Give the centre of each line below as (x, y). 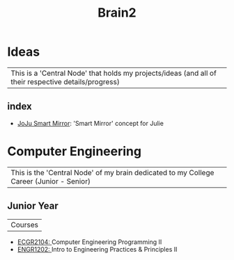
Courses (24, 225)
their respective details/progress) (65, 81)
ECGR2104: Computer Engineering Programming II (89, 242)
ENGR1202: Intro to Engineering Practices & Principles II (97, 249)
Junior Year (33, 206)
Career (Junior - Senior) (50, 181)
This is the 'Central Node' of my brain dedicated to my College (112, 172)
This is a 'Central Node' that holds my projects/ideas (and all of (114, 73)
